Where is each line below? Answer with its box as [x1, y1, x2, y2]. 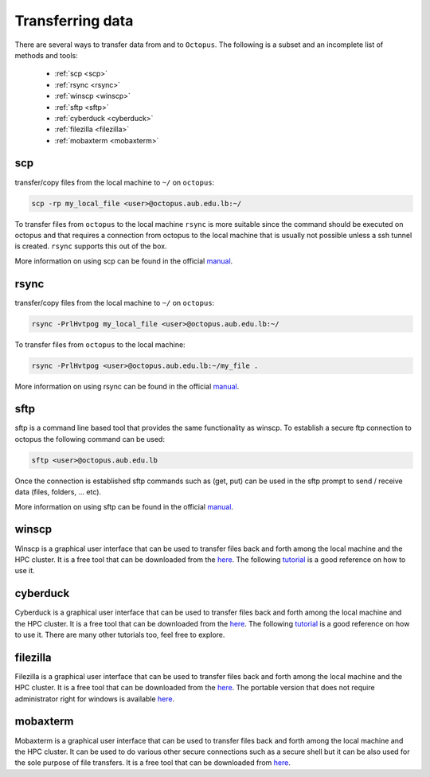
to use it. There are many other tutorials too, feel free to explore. [14, 630, 225, 639]
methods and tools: [14, 50, 79, 60]
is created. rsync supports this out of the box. [14, 241, 167, 251]
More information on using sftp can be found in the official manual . [14, 502, 234, 511]
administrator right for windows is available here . [14, 693, 175, 704]
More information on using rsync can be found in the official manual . [14, 381, 240, 391]
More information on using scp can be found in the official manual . [14, 256, 233, 266]
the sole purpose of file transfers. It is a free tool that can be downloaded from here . [14, 758, 291, 767]
